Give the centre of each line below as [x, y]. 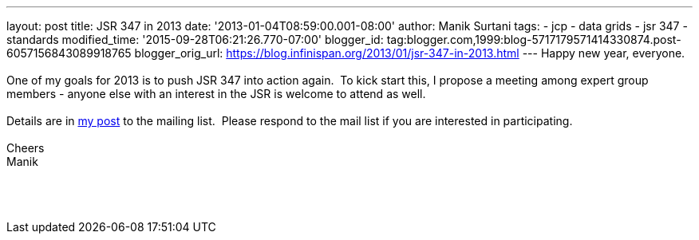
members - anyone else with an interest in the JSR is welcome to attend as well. [216, 94]
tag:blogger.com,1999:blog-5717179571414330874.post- [534, 39]
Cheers [26, 148]
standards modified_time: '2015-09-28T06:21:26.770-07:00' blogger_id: [195, 39]
